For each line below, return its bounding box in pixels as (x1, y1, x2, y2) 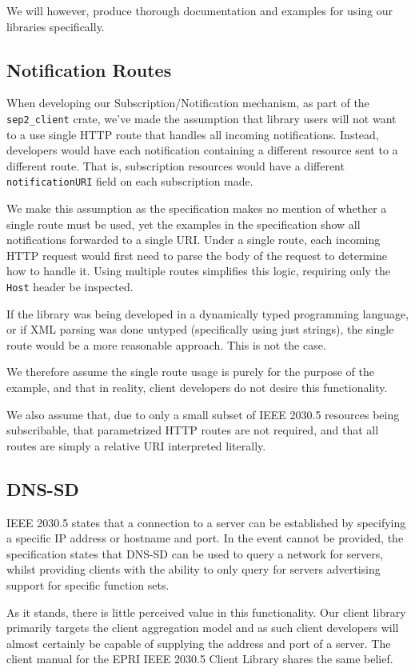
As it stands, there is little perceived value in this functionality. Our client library (6, 603, 406, 620)
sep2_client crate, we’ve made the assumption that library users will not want (6, 110, 397, 126)
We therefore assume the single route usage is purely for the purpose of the (6, 363, 374, 380)
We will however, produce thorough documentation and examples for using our (6, 2, 393, 18)
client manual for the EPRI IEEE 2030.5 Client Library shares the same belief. (6, 650, 393, 667)
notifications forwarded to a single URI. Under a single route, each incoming (6, 231, 381, 248)
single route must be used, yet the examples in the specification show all (6, 215, 361, 232)
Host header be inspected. (6, 278, 134, 295)
